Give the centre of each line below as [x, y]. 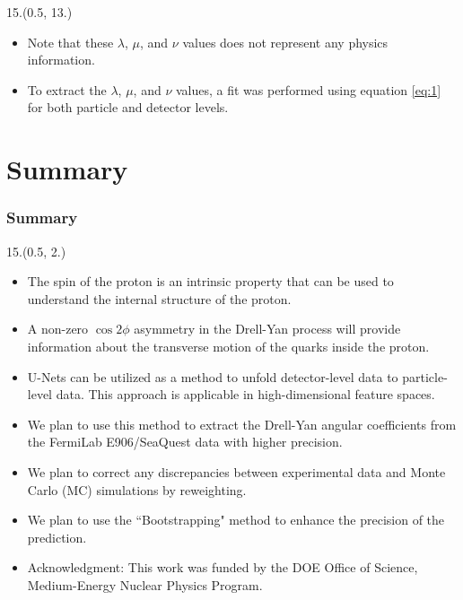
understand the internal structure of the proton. [159, 298]
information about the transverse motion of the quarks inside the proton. [228, 346]
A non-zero [58, 329]
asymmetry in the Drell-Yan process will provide [267, 329]
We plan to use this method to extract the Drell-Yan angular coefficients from [242, 424]
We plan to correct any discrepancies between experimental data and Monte [236, 471]
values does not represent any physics [285, 42]
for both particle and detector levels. [128, 107]
